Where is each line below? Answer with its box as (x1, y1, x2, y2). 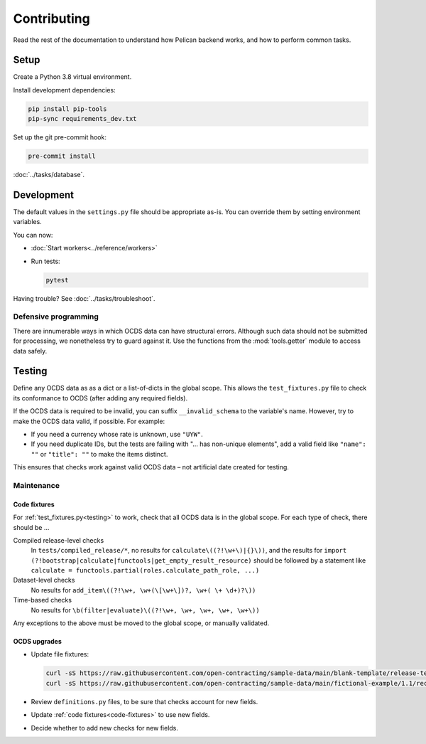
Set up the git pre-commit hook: (13, 133, 106, 142)
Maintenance (13, 480, 60, 490)
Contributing (13, 11, 90, 26)
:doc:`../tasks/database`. (13, 171, 85, 179)
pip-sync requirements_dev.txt (28, 115, 138, 123)
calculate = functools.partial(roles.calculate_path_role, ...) (31, 566, 260, 575)
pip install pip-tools (28, 105, 107, 113)
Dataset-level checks (13, 576, 75, 585)
